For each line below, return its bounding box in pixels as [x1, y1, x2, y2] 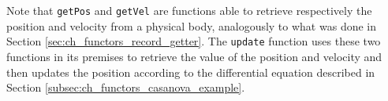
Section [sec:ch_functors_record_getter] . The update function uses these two [6, 33, 381, 49]
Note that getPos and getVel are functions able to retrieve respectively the [6, 2, 372, 18]
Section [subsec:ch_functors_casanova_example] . [6, 79, 245, 96]
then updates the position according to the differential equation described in [6, 63, 375, 80]
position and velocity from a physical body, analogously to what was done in [6, 17, 376, 34]
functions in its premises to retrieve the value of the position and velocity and [6, 48, 382, 64]
